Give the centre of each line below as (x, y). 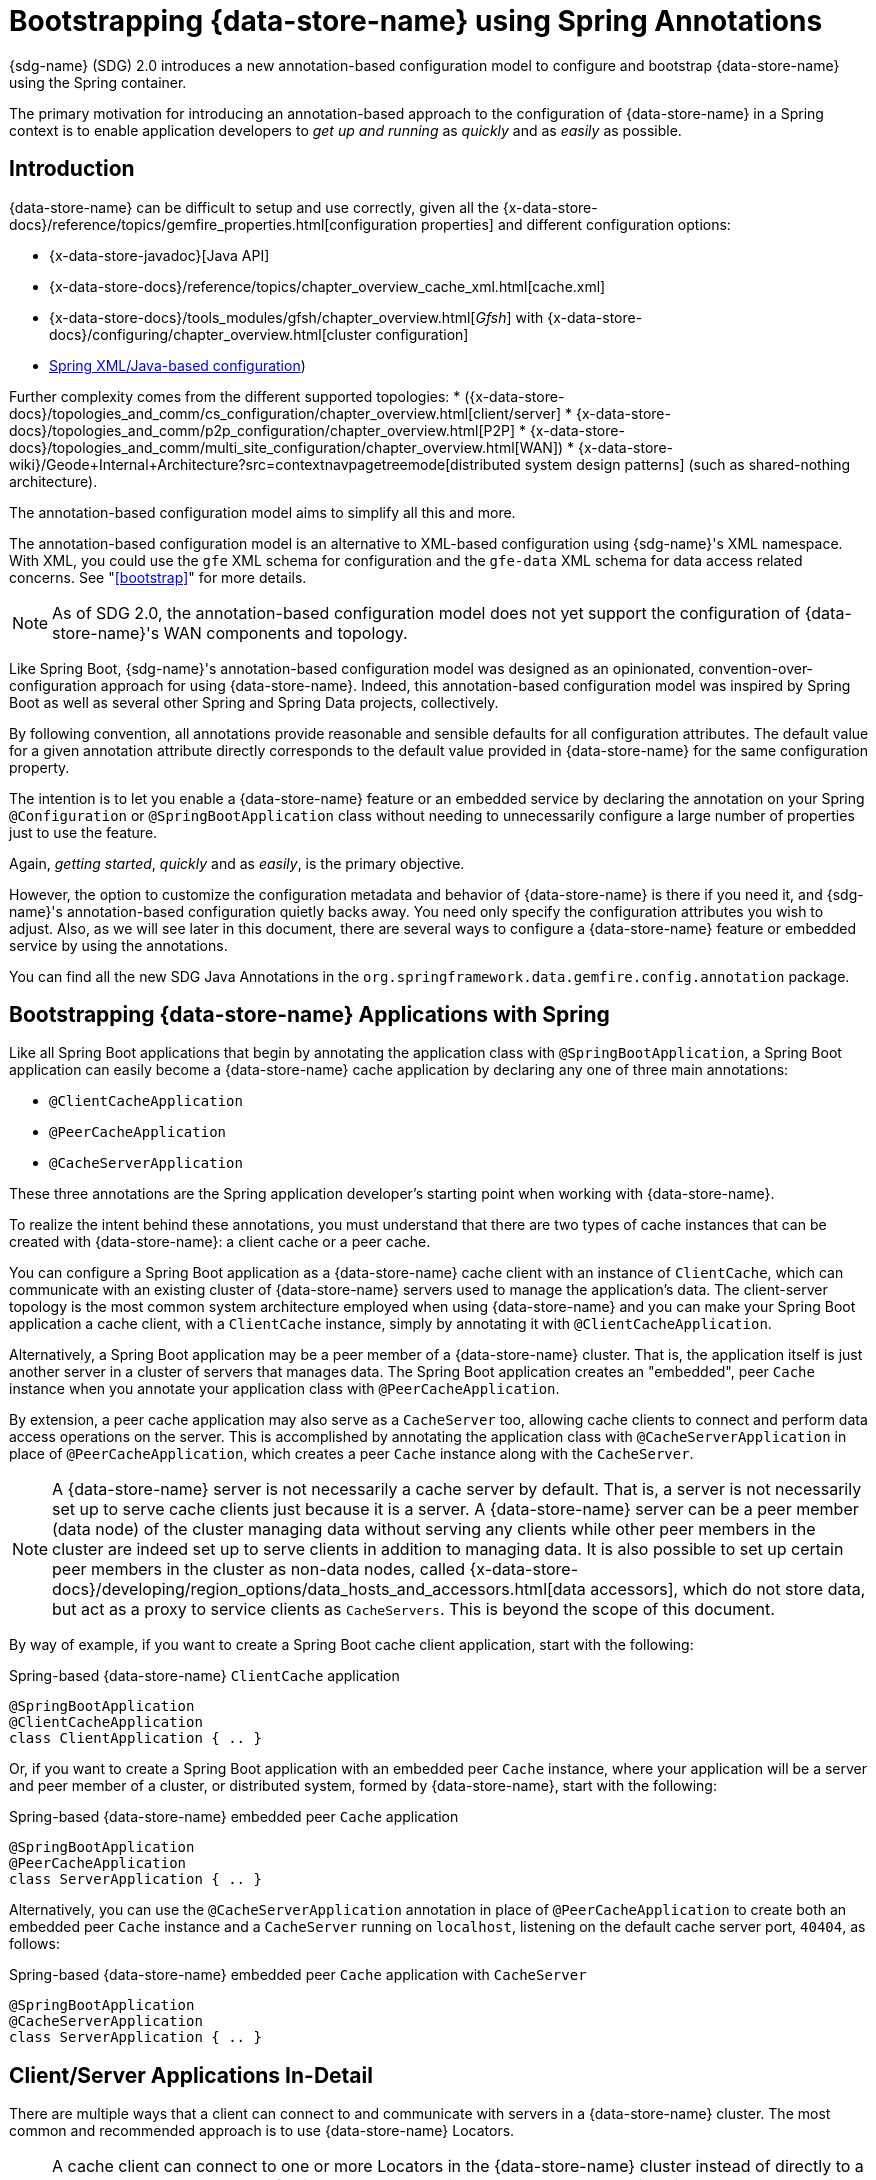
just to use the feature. (83, 832)
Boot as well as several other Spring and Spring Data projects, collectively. (254, 702)
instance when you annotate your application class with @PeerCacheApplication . (284, 1389)
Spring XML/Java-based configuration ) (177, 365)
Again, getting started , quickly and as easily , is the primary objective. (237, 863)
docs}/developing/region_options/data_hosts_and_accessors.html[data (319, 1589)
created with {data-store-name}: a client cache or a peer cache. (220, 1242)
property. (39, 767)
